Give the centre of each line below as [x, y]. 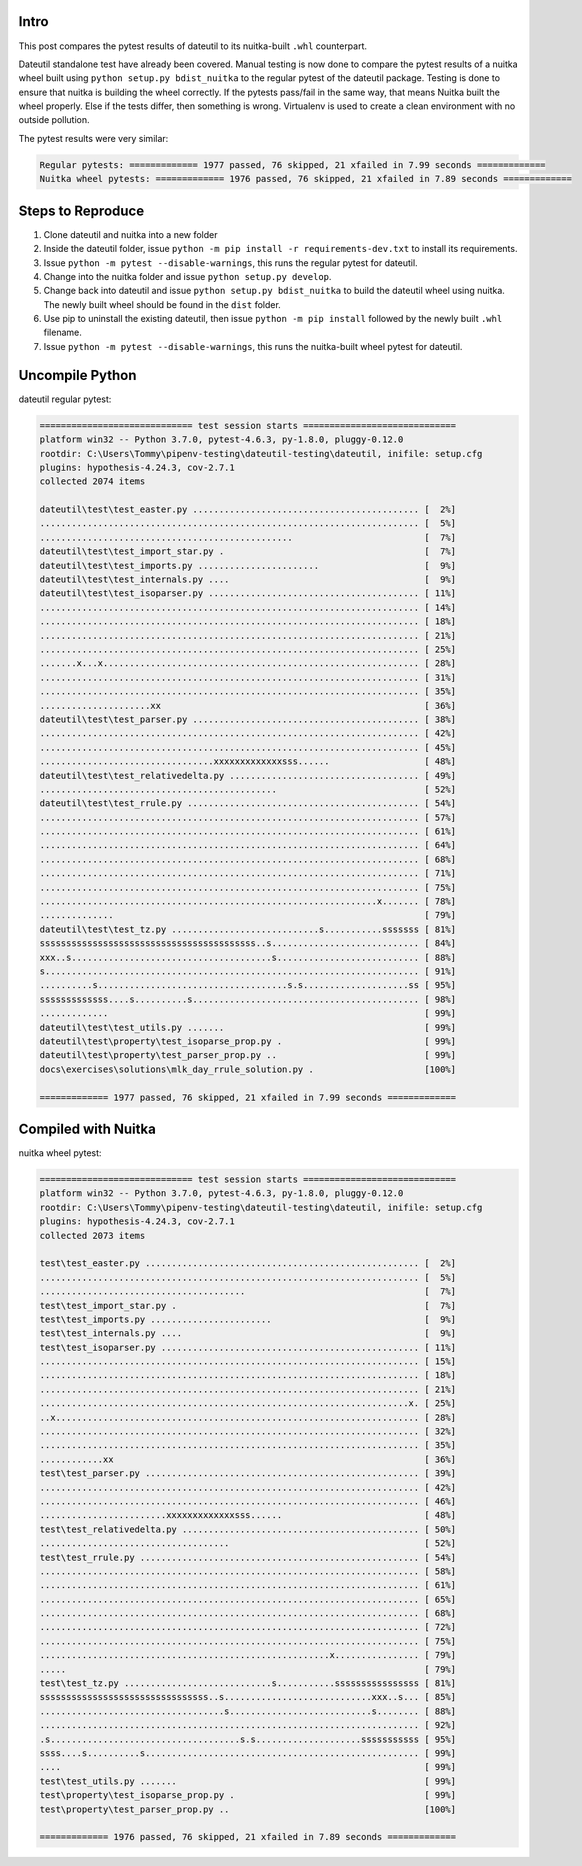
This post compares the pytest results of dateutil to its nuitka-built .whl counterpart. [193, 46]
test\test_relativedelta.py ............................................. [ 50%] [248, 1529]
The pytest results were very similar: [93, 138]
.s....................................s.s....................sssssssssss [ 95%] [248, 1739]
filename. [62, 332]
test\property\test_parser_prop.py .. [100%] [248, 1809]
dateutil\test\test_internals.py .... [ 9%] [248, 579]
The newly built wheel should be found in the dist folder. [162, 304]
